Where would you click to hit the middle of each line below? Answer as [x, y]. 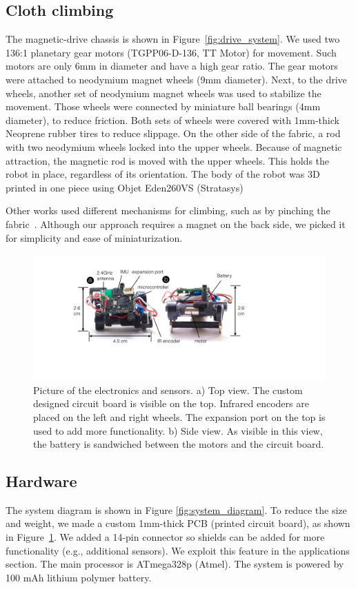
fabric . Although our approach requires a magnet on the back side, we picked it [176, 224]
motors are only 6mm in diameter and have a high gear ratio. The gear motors [172, 66]
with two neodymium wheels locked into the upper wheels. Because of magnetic [174, 146]
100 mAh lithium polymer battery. [79, 577]
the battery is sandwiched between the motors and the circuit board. [179, 444]
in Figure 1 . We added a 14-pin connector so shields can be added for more [165, 537]
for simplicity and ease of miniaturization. [94, 237]
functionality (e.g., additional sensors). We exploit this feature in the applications [178, 550]
